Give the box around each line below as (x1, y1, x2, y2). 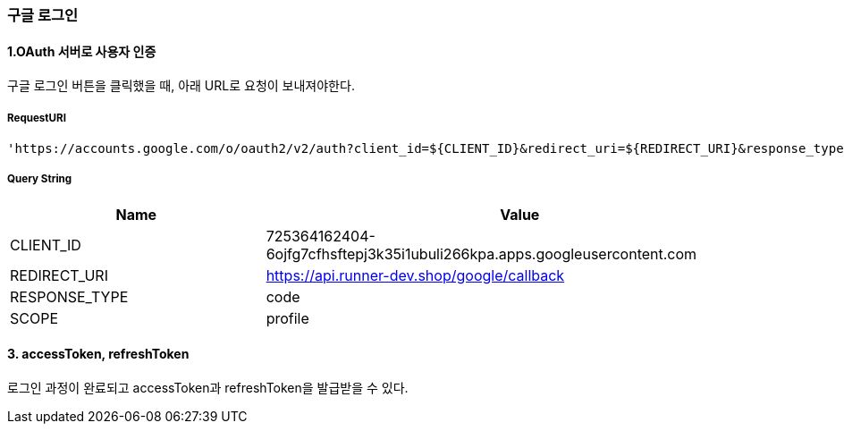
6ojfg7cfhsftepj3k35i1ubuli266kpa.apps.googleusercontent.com (266, 244, 697, 263)
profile (266, 308, 309, 327)
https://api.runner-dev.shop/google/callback (266, 266, 565, 284)
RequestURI (7, 111, 66, 124)
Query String (7, 173, 72, 186)
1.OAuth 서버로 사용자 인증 (7, 43, 156, 59)
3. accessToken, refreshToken (7, 346, 190, 362)
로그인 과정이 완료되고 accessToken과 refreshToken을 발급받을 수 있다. (7, 380, 409, 395)
